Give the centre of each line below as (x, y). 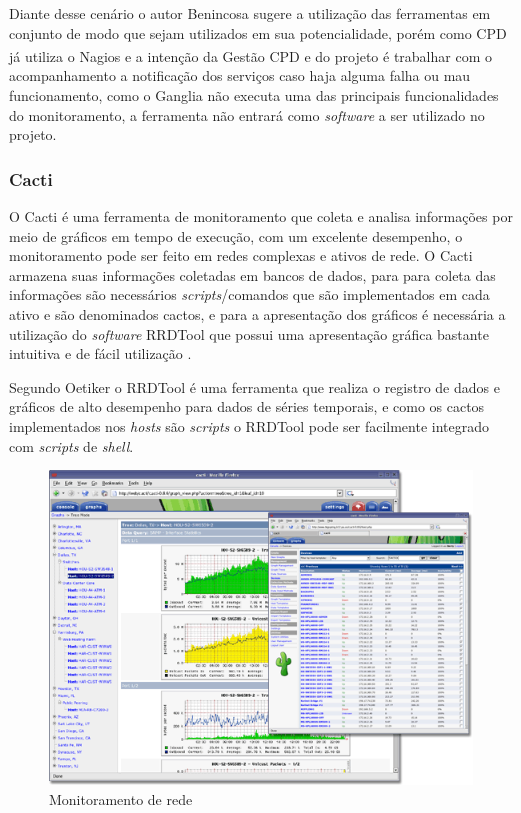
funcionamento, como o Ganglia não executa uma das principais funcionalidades (254, 95)
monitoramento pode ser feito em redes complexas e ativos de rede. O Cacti (241, 255)
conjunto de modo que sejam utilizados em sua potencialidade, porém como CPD (258, 32)
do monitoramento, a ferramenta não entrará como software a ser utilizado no (247, 114)
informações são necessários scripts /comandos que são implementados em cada (249, 294)
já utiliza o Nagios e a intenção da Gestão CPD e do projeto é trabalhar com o (250, 55)
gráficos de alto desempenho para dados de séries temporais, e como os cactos (247, 406)
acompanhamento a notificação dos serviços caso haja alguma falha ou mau (240, 75)
